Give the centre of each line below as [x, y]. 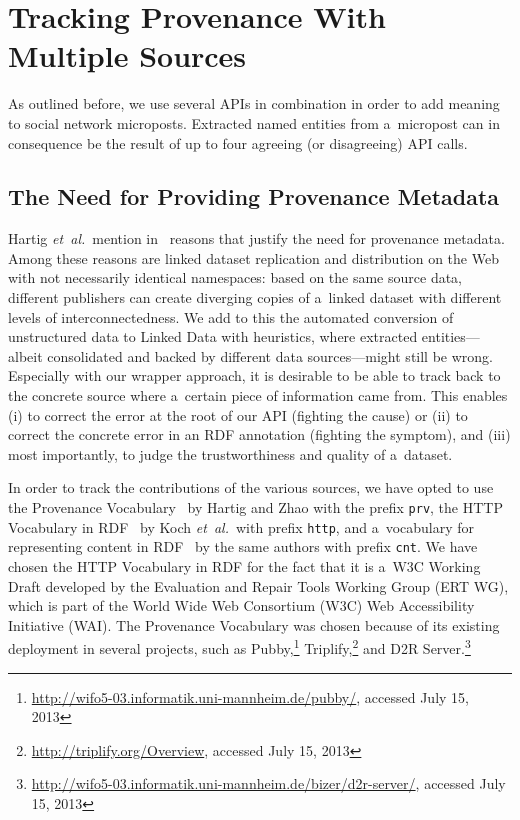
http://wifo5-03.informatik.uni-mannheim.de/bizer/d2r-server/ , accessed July [268, 783]
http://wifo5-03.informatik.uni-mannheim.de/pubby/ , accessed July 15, [250, 696]
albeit [25, 355]
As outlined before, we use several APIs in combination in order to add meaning [254, 103]
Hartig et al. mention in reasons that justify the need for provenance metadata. [256, 238]
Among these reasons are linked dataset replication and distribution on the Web [253, 257]
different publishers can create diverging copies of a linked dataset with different [255, 297]
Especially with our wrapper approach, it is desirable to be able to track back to [254, 375]
